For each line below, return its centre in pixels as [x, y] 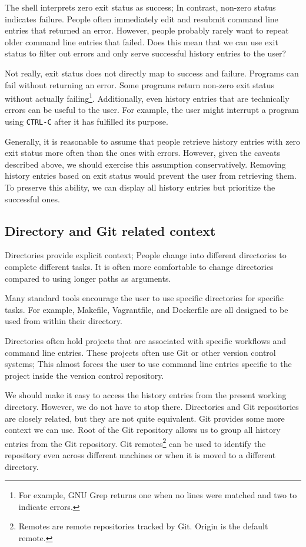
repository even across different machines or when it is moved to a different [140, 454]
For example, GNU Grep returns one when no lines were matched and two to [158, 495]
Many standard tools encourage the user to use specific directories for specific [144, 298]
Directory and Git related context [110, 230]
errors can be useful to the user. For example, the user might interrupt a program [152, 110]
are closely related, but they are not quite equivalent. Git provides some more [145, 418]
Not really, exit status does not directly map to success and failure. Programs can [152, 73]
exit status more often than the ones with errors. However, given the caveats [142, 153]
